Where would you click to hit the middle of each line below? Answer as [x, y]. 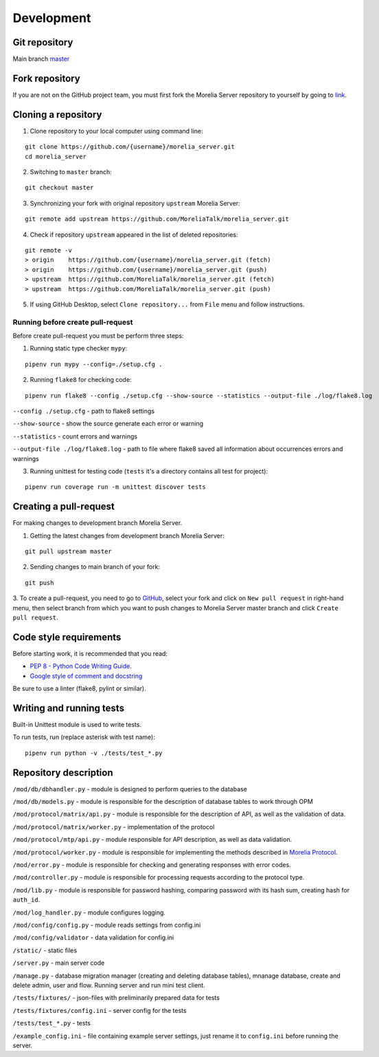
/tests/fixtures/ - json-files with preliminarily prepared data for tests [116, 998]
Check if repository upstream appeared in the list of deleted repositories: [134, 235]
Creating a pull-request [64, 507]
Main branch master [41, 59]
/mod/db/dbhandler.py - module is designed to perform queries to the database [130, 789]
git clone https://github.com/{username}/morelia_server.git [130, 147]
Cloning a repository [57, 115]
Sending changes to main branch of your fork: [95, 567]
